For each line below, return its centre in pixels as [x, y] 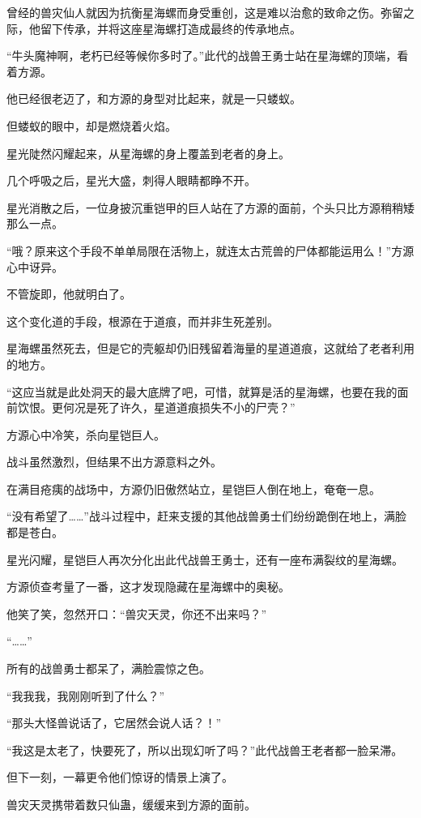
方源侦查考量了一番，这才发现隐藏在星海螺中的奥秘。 [148, 587]
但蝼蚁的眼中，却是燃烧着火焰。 [91, 125]
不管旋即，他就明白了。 [69, 294]
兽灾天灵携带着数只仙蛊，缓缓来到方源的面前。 [131, 804]
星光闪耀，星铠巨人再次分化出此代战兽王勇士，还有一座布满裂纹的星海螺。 [205, 559]
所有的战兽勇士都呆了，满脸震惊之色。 [108, 668]
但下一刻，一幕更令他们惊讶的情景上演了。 [120, 777]
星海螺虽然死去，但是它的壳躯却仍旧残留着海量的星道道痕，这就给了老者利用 [210, 348]
